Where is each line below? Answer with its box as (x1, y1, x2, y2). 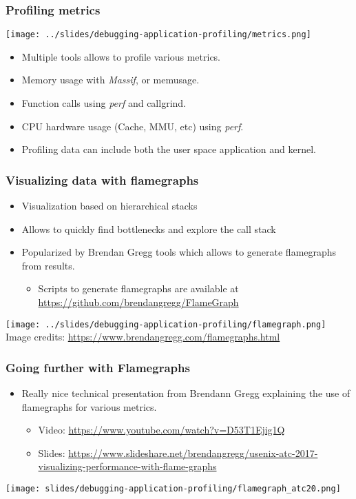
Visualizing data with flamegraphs (6, 171, 199, 188)
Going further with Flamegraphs (6, 358, 190, 376)
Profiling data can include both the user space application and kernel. (21, 142, 316, 156)
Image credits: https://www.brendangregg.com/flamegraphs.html (6, 329, 280, 344)
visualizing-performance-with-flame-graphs (38, 459, 217, 473)
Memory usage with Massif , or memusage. (21, 72, 200, 87)
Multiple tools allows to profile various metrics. (21, 49, 220, 63)
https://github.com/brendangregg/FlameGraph (38, 295, 239, 309)
